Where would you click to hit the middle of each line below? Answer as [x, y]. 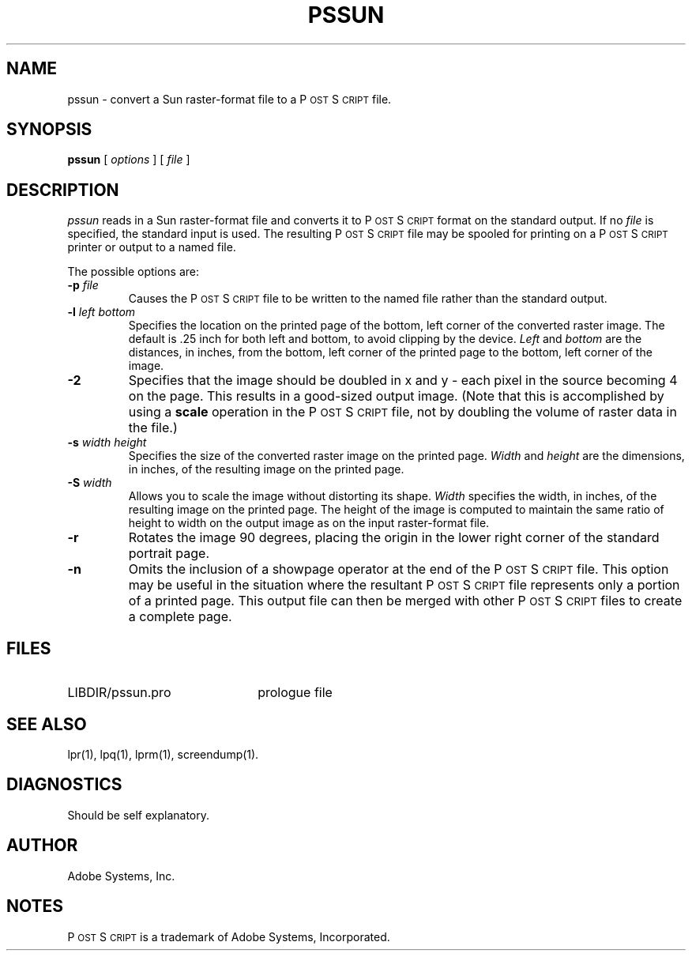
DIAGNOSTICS [64, 785]
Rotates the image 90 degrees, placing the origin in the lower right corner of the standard [394, 538]
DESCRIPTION [63, 190]
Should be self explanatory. [139, 815]
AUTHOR [42, 846]
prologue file [295, 693]
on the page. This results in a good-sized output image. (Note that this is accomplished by [396, 396]
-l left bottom [102, 312]
